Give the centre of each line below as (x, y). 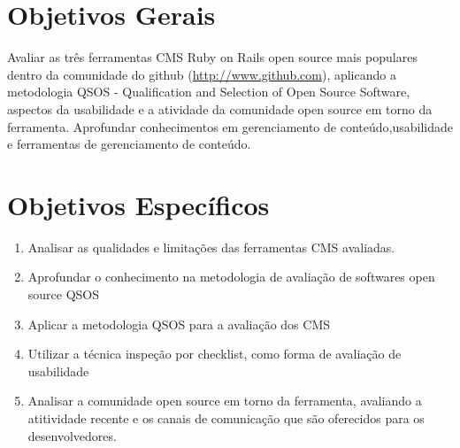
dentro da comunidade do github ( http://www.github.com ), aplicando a (202, 74)
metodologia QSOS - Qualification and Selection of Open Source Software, (209, 92)
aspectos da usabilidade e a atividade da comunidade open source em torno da (220, 108)
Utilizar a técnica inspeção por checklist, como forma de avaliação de (215, 354)
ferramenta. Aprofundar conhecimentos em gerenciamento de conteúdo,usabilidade (230, 126)
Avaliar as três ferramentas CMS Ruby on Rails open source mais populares (212, 57)
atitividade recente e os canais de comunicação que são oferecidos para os (226, 417)
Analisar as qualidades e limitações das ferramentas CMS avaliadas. (211, 247)
